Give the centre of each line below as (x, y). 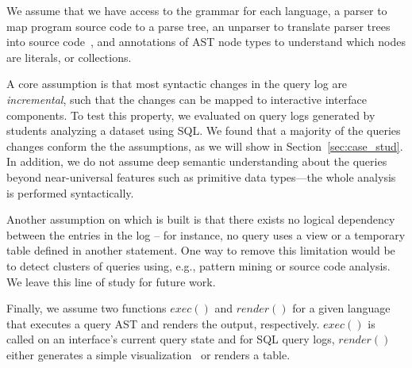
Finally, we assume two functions (87, 308)
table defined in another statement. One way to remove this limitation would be (201, 250)
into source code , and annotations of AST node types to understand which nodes (206, 42)
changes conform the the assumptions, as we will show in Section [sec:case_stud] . (205, 146)
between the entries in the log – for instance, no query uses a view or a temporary (206, 234)
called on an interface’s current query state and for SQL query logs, (171, 339)
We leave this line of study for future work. (111, 281)
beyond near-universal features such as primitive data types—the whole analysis (201, 176)
